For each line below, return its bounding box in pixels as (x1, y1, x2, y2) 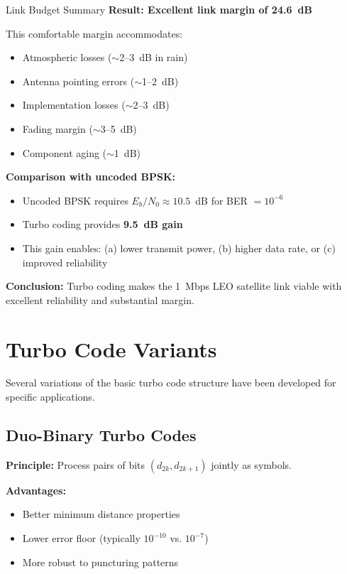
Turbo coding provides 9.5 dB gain (22, 217, 183, 232)
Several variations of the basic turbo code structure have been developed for (6, 375, 336, 390)
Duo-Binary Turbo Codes (6, 424, 197, 446)
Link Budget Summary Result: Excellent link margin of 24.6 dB (6, 2, 312, 16)
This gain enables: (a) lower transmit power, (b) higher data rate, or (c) (22, 240, 336, 255)
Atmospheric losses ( (22, 50, 112, 65)
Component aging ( (22, 145, 107, 160)
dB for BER (195, 193, 248, 207)
